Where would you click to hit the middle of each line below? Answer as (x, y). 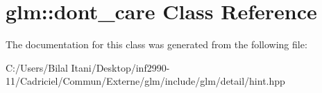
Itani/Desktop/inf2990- (120, 67)
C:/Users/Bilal (37, 67)
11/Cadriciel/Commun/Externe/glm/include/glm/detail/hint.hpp (145, 81)
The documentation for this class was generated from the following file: (156, 44)
